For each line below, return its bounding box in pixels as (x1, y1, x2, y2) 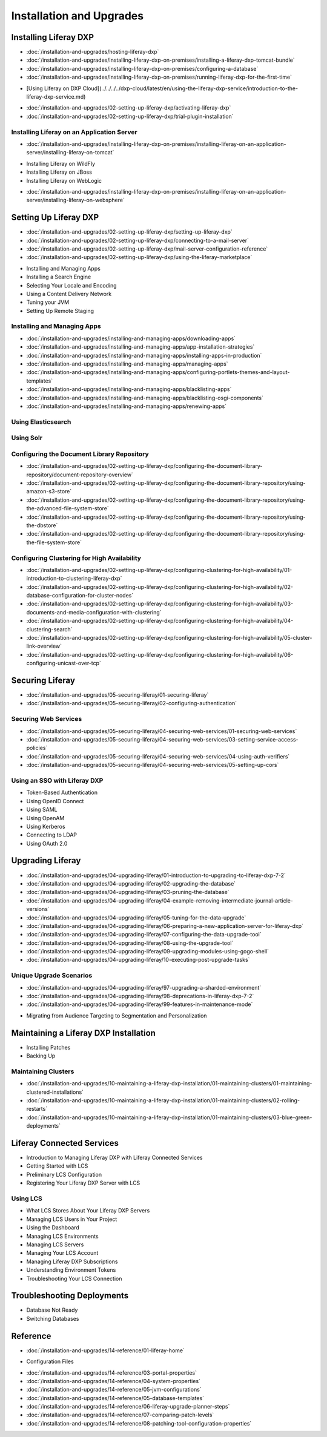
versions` (26, 906, 50, 913)
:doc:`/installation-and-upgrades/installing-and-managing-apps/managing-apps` (26, 360, 228, 367)
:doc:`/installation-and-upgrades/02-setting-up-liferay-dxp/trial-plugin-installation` (26, 113, 234, 120)
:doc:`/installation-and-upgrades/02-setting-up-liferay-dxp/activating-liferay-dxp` (26, 104, 231, 111)
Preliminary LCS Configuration (26, 1171, 102, 1178)
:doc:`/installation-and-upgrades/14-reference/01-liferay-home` (26, 1347, 185, 1354)
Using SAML (26, 806, 58, 814)
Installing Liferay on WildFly (26, 160, 96, 167)
